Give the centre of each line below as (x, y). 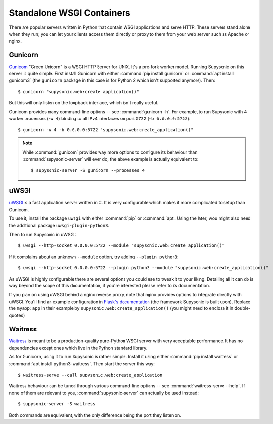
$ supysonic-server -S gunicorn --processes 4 (88, 170)
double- (243, 308)
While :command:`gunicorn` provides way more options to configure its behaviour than (110, 152)
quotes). (18, 315)
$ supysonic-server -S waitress (57, 404)
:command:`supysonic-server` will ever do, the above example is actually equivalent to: (110, 159)
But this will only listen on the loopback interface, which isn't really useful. (84, 102)
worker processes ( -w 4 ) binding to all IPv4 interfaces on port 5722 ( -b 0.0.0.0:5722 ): (100, 118)
